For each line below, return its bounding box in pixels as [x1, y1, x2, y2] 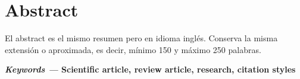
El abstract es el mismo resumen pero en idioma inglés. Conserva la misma [5, 32, 278, 44]
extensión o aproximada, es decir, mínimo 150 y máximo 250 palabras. [5, 43, 261, 55]
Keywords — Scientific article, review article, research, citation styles [5, 63, 296, 75]
